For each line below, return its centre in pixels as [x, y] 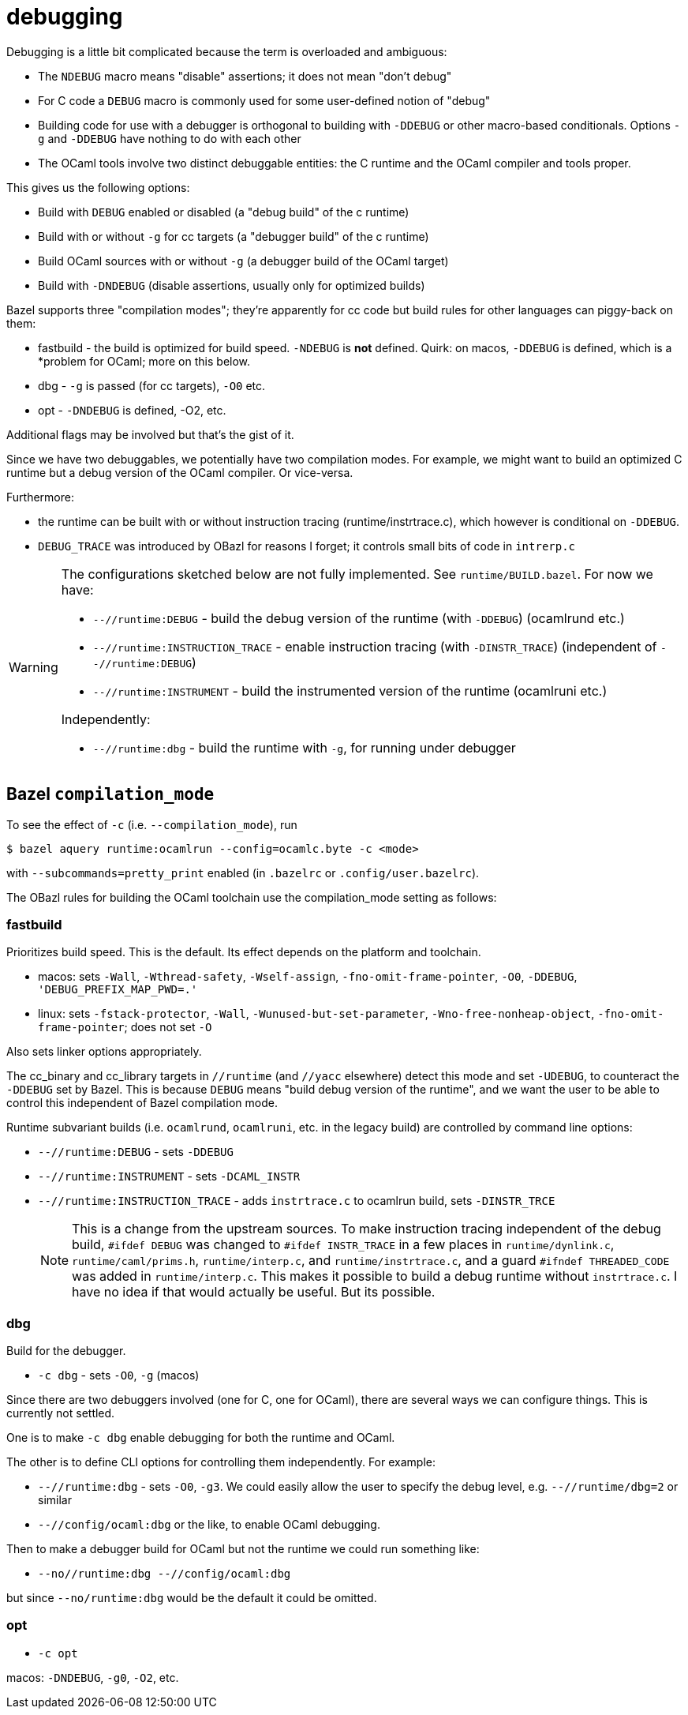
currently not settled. [61, 1413]
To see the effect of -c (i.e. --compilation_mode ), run [152, 824]
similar [55, 1500]
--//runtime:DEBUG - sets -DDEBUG [136, 1152]
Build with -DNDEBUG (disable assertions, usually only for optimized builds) [232, 285]
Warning [34, 667]
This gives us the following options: [98, 187]
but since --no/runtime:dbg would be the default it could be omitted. [192, 1598]
